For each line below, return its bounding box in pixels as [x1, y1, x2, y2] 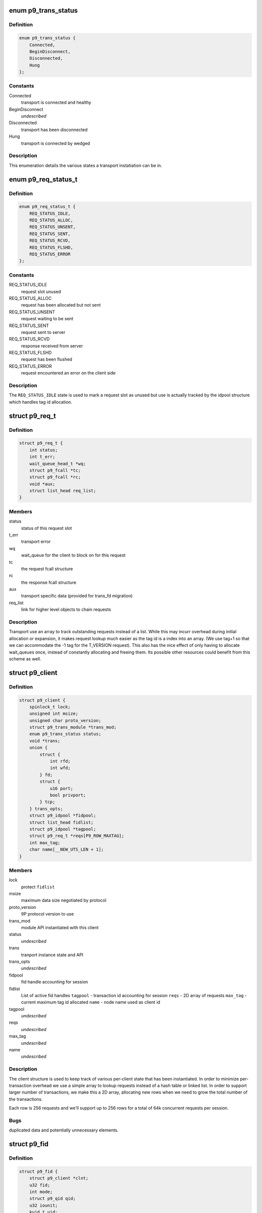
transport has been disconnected [21, 127, 88, 132]
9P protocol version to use [21, 911, 74, 917]
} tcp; [39, 799, 55, 805]
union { [29, 745, 48, 751]
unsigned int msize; [29, 711, 79, 717]
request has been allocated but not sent [21, 302, 101, 308]
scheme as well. [9, 656, 41, 662]
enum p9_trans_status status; [29, 731, 101, 737]
